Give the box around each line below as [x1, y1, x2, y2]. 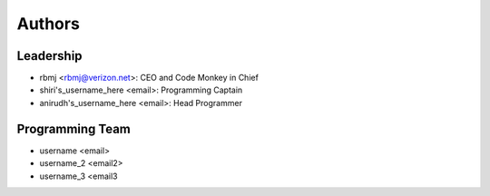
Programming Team [16, 121, 132, 136]
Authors [16, 14, 81, 34]
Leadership [16, 48, 83, 64]
